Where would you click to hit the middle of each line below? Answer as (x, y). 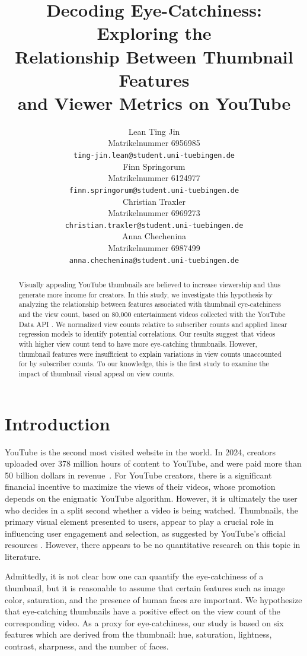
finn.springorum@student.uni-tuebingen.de (154, 190)
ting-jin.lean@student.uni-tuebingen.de (154, 156)
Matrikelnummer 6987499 (154, 248)
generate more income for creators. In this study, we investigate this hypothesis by (146, 294)
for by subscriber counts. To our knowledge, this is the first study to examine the (144, 364)
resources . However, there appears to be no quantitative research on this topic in (153, 545)
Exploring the (154, 33)
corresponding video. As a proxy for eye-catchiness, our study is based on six (144, 622)
